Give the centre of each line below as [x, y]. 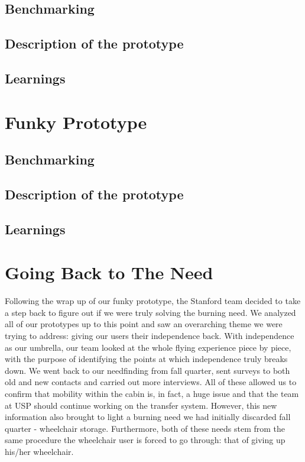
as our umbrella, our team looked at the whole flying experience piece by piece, [148, 347]
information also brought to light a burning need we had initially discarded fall [148, 417]
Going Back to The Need [109, 272]
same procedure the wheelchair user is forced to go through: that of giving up [145, 440]
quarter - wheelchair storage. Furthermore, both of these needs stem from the [145, 428]
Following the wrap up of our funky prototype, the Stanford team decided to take [153, 301]
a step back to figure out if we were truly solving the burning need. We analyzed [150, 312]
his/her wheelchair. [39, 451]
